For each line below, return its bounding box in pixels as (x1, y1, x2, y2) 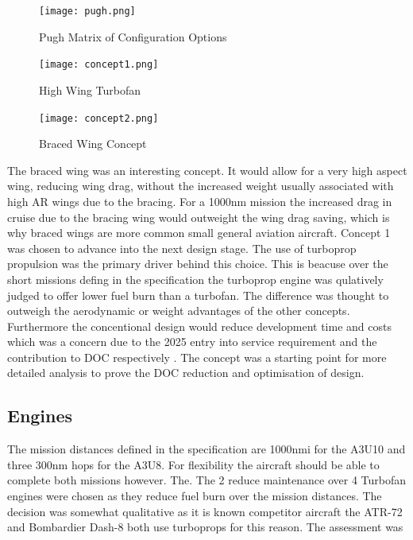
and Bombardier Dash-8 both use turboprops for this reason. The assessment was (7, 519, 403, 535)
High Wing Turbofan (39, 81, 141, 98)
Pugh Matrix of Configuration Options (39, 28, 227, 45)
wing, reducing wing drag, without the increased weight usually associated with (7, 177, 394, 194)
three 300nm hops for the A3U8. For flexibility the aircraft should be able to (7, 456, 380, 472)
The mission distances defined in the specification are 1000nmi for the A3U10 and (7, 441, 406, 457)
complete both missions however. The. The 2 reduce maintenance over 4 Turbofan (7, 472, 407, 488)
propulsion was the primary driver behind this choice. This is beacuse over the (7, 255, 388, 272)
